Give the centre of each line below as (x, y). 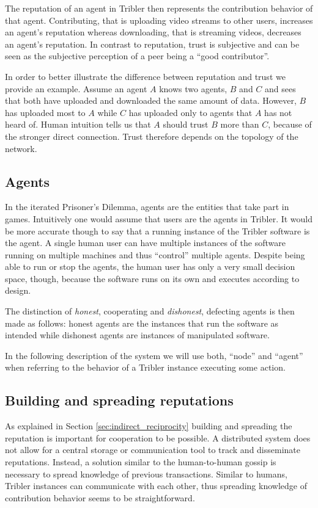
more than (240, 124)
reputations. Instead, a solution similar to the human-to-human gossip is (141, 462)
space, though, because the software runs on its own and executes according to (152, 278)
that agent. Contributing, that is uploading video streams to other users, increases (159, 20)
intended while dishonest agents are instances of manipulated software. (137, 335)
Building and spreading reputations (119, 400)
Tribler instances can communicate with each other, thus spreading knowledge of (156, 486)
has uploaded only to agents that (190, 112)
